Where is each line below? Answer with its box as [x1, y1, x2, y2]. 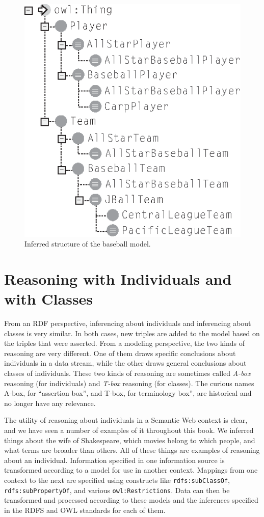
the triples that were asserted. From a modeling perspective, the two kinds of [4, 338, 245, 348]
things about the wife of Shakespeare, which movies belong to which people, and [4, 434, 255, 445]
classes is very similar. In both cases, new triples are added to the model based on [4, 328, 260, 338]
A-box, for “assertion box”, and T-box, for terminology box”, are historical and [4, 388, 252, 398]
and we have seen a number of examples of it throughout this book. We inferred [4, 424, 254, 435]
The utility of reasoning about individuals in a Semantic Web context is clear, [4, 415, 248, 425]
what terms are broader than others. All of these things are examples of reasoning [4, 445, 260, 455]
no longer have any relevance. [4, 397, 96, 408]
